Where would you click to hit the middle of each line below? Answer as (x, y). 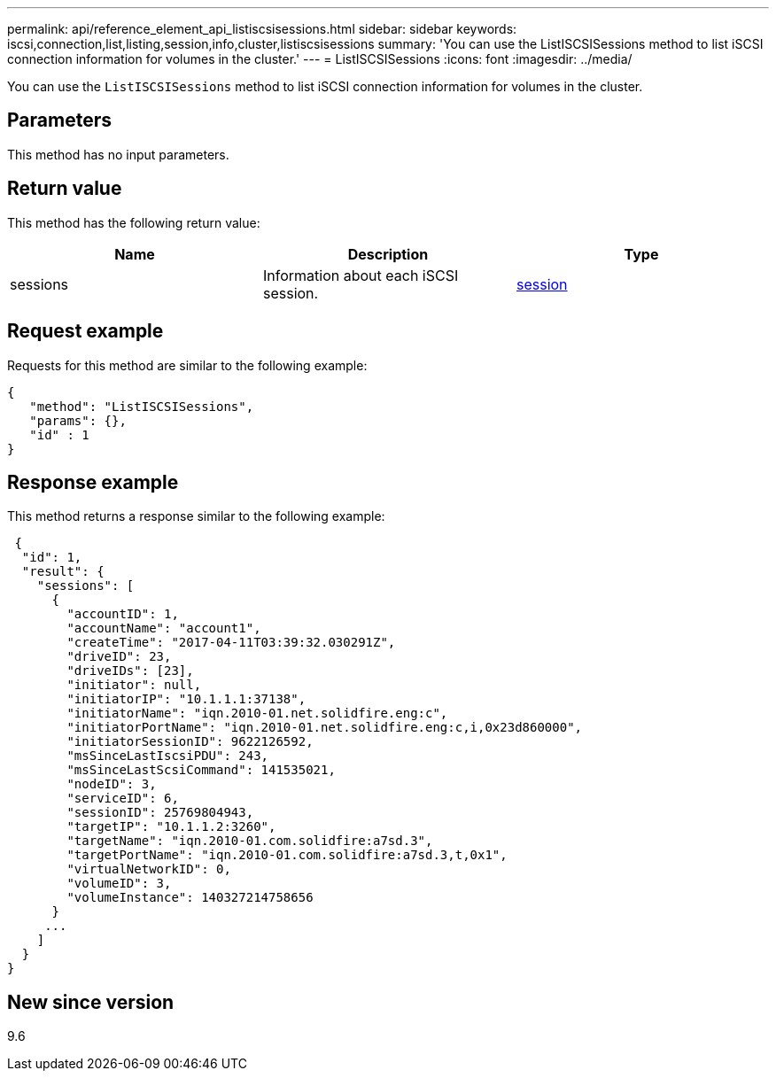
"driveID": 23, (119, 657)
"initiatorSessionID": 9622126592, (190, 742)
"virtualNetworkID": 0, (149, 869)
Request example (85, 331)
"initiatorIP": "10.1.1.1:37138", (186, 699)
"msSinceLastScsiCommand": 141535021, (201, 770)
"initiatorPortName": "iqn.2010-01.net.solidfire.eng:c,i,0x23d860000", (325, 728)
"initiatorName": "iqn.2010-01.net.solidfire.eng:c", (257, 713)
